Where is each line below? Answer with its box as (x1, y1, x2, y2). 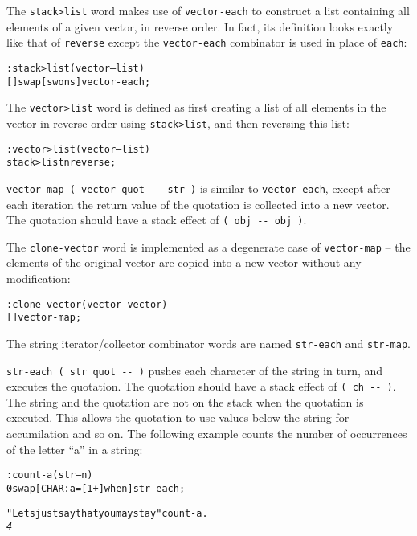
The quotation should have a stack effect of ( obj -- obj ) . (6, 211, 307, 228)
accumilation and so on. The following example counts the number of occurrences (6, 425, 407, 442)
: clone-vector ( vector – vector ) (6, 298, 168, 310)
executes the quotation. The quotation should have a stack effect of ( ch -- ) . (6, 378, 396, 395)
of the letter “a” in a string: (6, 440, 143, 457)
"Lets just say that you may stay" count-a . (6, 507, 208, 519)
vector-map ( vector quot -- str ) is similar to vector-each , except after (6, 179, 390, 196)
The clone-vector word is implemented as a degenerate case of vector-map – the (6, 238, 411, 255)
